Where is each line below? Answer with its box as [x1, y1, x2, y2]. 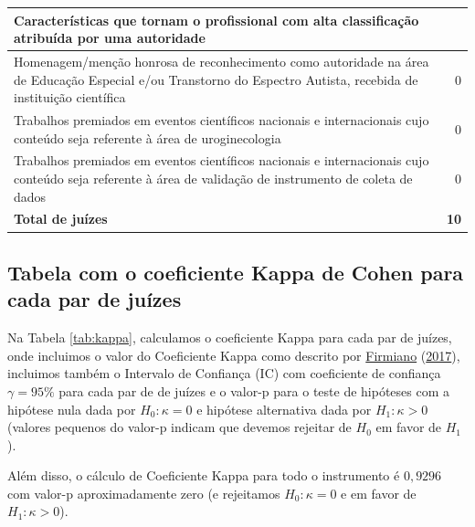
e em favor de [341, 483, 417, 502]
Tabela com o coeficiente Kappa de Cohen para [7, 258, 464, 286]
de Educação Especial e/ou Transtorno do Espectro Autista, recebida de [14, 69, 418, 89]
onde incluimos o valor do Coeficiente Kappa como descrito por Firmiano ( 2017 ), [7, 345, 460, 364]
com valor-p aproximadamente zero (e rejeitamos [7, 483, 280, 502]
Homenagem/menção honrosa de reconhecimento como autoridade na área [14, 51, 429, 70]
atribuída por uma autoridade [14, 28, 206, 47]
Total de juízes [14, 209, 108, 228]
